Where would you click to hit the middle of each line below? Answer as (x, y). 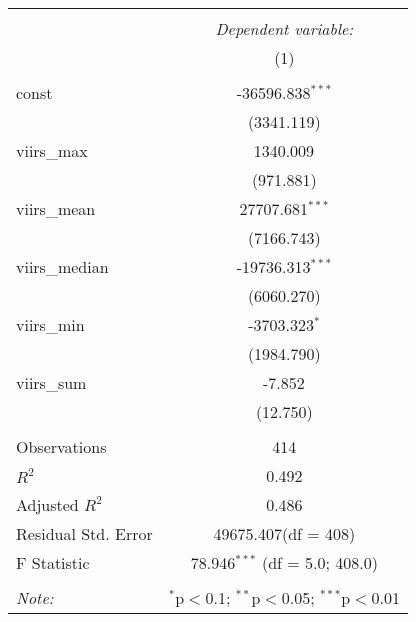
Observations (61, 446)
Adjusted (47, 504)
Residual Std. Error (84, 533)
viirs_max (52, 150)
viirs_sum (51, 382)
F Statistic (53, 562)
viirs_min (50, 324)
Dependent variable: (284, 28)
